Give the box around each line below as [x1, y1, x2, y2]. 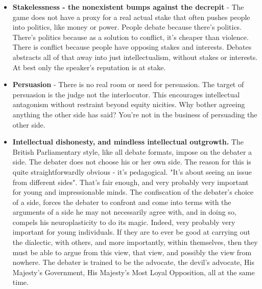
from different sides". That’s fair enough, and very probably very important [12, 176, 249, 187]
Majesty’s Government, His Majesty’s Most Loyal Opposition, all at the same [12, 266, 255, 277]
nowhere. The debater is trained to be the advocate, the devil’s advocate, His [12, 257, 255, 267]
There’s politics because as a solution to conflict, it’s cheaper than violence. [12, 31, 249, 42]
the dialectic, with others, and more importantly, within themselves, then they [12, 237, 258, 247]
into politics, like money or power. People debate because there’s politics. [12, 22, 242, 32]
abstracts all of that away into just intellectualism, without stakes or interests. [12, 51, 258, 62]
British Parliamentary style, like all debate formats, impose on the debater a [12, 146, 252, 157]
